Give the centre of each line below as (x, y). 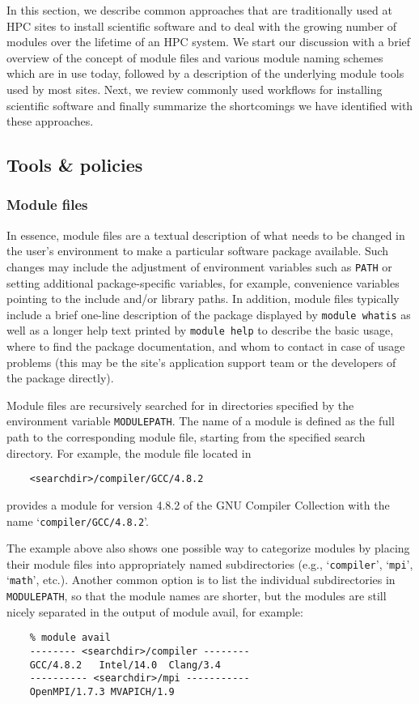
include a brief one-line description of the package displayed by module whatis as (209, 314)
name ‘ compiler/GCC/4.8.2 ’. (78, 521)
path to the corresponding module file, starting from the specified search (186, 437)
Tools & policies (75, 165)
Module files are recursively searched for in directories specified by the (180, 405)
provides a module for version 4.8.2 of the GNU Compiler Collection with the (198, 504)
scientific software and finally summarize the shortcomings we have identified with (210, 105)
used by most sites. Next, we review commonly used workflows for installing (195, 89)
